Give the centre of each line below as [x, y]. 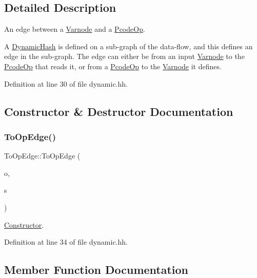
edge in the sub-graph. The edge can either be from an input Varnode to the [124, 56]
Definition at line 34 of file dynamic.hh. [66, 242]
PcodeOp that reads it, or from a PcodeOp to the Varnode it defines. [113, 66]
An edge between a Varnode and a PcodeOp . [75, 29]
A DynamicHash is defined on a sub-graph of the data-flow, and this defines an [128, 46]
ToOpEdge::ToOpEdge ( [42, 156]
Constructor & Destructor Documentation [119, 111]
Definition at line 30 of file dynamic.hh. [66, 83]
